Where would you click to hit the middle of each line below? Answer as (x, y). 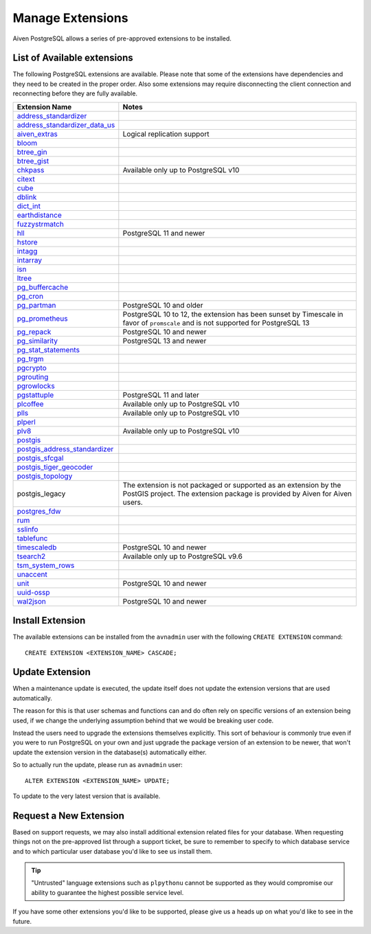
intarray (30, 260)
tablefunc (32, 538)
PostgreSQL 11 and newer (164, 233)
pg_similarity (37, 341)
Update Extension (52, 672)
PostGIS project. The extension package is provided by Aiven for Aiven (237, 493)
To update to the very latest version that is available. (87, 796)
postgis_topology (45, 476)
